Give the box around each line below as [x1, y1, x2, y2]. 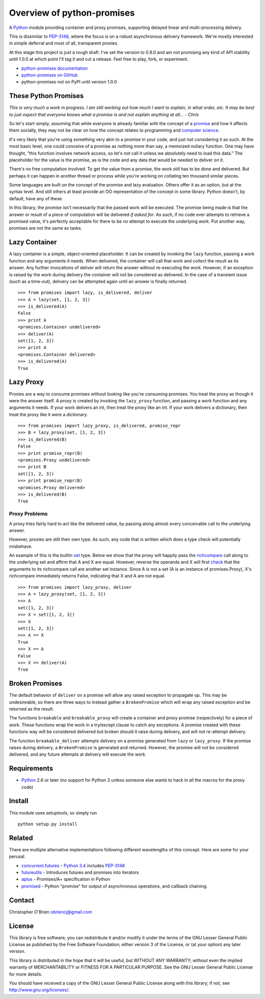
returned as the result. [9, 706, 54, 711]
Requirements [9, 764, 53, 773]
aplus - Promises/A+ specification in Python [21, 876, 110, 882]
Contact [9, 896, 34, 904]
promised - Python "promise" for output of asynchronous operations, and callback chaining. [21, 883, 208, 889]
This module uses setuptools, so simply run [9, 810, 97, 815]
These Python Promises [9, 92, 84, 100]
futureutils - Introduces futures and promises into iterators [21, 869, 139, 875]
